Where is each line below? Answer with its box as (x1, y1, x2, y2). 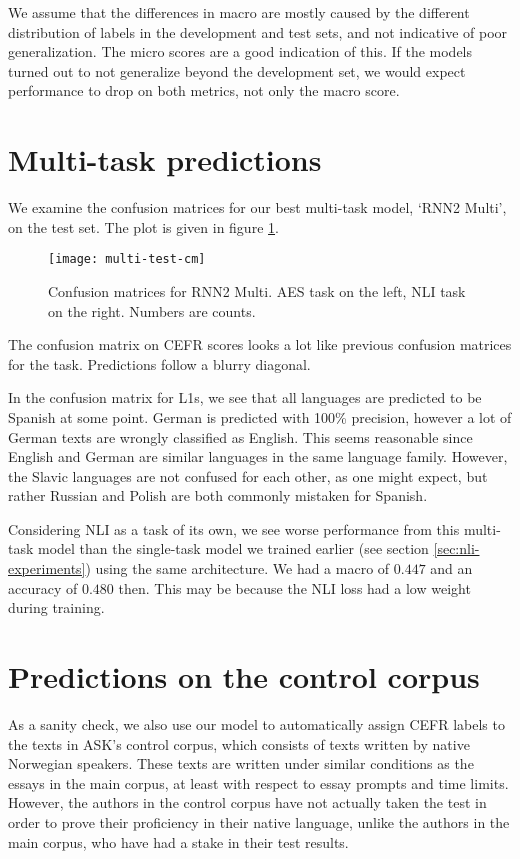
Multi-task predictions (8, 139, 322, 180)
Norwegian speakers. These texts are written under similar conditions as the (8, 753, 474, 774)
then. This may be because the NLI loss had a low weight (118, 577, 471, 598)
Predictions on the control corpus (8, 656, 480, 697)
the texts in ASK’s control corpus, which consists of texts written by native (8, 733, 470, 754)
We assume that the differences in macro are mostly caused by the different (8, 2, 470, 22)
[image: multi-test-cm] (48, 252, 206, 267)
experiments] (8, 558, 86, 579)
